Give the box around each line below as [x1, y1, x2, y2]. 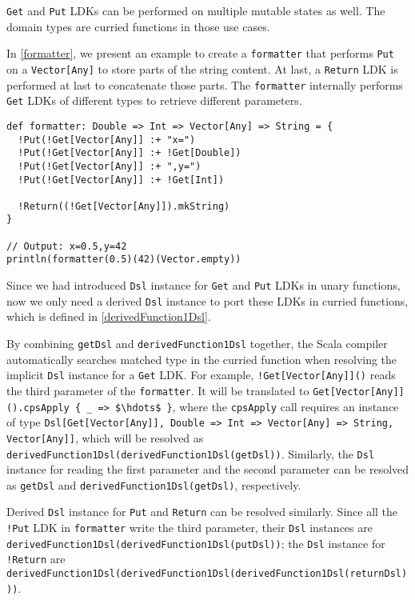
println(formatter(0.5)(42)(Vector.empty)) [6, 254, 241, 266]
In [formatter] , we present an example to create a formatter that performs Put [6, 45, 394, 62]
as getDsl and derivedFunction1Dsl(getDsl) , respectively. [6, 476, 301, 493]
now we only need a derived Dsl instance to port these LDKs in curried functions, [6, 292, 409, 309]
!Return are [6, 550, 66, 567]
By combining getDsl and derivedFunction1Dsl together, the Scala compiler [6, 335, 388, 351]
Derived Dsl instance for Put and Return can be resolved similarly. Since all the [6, 503, 398, 520]
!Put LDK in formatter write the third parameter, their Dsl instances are [6, 519, 373, 536]
